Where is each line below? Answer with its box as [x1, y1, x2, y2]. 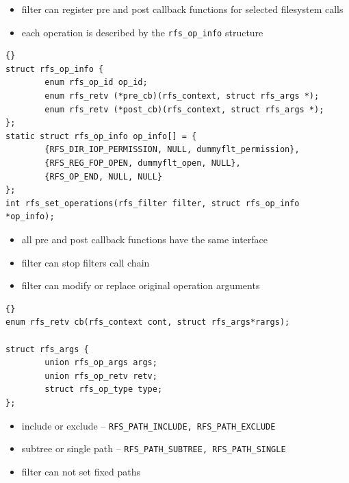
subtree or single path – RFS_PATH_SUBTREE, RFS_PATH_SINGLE [21, 441, 286, 456]
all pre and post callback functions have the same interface [21, 232, 268, 246]
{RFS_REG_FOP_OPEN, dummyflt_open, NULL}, [44, 158, 241, 168]
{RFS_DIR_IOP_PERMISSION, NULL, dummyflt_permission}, [44, 145, 300, 155]
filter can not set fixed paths [21, 464, 141, 478]
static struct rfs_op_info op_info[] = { [5, 131, 197, 141]
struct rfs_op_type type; [44, 384, 163, 395]
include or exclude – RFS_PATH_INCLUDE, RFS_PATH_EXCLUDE [21, 418, 276, 432]
